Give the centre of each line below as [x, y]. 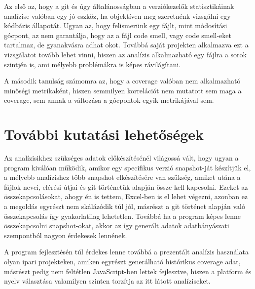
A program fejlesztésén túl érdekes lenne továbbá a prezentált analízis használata [126, 252]
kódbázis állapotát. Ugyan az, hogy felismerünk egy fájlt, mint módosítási [116, 25]
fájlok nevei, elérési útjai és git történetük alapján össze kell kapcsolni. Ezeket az [126, 186]
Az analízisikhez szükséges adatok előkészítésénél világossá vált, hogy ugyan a [121, 158]
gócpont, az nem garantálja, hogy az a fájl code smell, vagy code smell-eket [118, 35]
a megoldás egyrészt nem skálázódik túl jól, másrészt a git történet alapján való [125, 206]
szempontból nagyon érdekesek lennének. [66, 235]
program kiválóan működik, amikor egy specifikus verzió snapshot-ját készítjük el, [127, 167]
